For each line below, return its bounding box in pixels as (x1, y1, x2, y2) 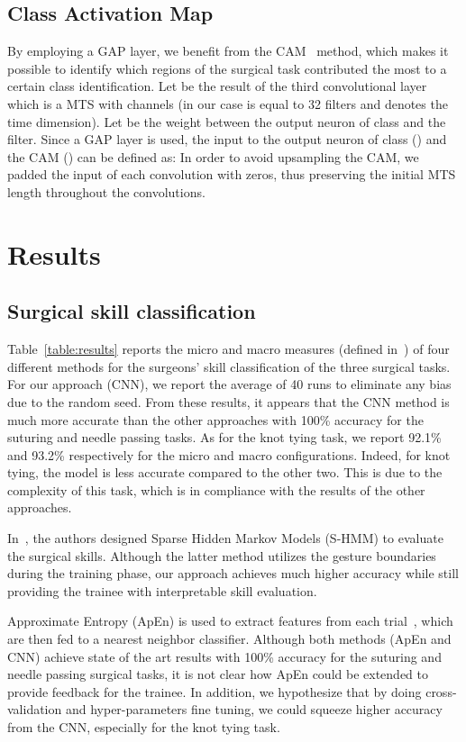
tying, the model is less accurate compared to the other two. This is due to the (7, 463, 443, 482)
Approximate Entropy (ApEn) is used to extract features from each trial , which (7, 611, 453, 630)
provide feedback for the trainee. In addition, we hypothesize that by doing (7, 682, 422, 701)
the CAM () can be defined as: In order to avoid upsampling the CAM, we (7, 147, 419, 166)
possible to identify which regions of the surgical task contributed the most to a (7, 59, 447, 77)
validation (7, 700, 62, 719)
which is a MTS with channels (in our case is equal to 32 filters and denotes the (7, 94, 448, 113)
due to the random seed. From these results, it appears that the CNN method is (7, 392, 450, 411)
